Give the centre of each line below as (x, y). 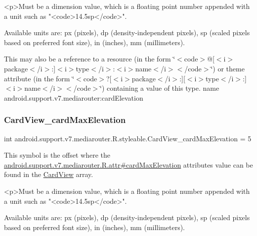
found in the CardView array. (49, 174)
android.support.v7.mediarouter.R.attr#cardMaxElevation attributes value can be (128, 164)
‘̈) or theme (228, 68)
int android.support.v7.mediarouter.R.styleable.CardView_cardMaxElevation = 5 (128, 138)
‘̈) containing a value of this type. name (160, 88)
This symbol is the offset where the (57, 155)
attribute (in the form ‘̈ (39, 78)
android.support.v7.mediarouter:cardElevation (74, 97)
